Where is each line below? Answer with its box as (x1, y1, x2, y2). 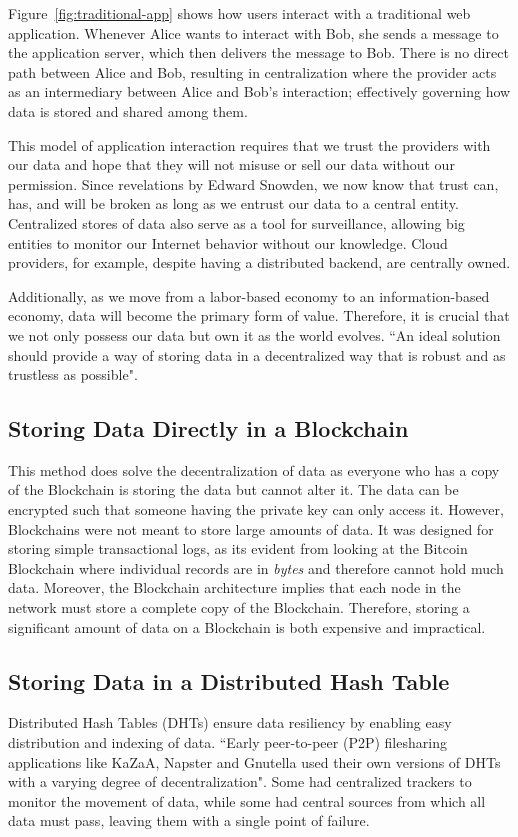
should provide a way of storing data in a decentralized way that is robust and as (8, 344, 506, 365)
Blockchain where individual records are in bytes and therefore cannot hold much (8, 557, 504, 578)
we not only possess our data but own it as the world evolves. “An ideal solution (8, 324, 501, 345)
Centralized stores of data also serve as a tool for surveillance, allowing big (8, 212, 465, 233)
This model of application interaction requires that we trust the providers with (8, 134, 491, 155)
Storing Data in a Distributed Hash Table (8, 665, 450, 696)
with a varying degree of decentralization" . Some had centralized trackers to (8, 771, 472, 792)
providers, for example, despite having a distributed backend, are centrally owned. (8, 252, 511, 273)
